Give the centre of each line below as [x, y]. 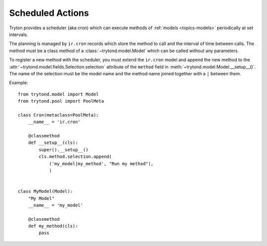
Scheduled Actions [49, 13]
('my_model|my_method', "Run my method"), [101, 163]
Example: [19, 83]
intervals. [19, 34]
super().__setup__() [64, 150]
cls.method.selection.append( [75, 157]
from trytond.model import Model [58, 94]
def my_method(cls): [53, 226]
